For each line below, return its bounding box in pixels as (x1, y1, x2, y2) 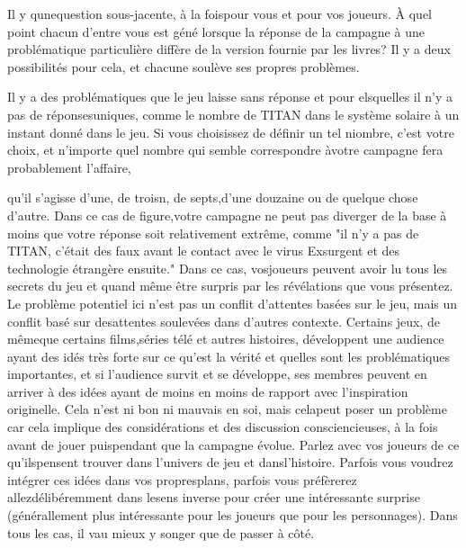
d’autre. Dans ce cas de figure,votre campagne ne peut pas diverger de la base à (7, 205, 447, 224)
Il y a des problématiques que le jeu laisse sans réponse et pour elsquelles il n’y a (7, 87, 453, 106)
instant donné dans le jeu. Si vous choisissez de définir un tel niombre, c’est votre (7, 122, 454, 141)
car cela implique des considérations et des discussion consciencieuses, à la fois (7, 418, 438, 436)
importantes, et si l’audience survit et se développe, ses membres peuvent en (7, 364, 427, 383)
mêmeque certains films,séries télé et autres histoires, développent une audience (7, 329, 444, 348)
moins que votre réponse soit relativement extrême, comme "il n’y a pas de (7, 223, 419, 242)
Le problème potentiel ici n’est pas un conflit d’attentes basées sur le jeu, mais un (7, 293, 458, 312)
